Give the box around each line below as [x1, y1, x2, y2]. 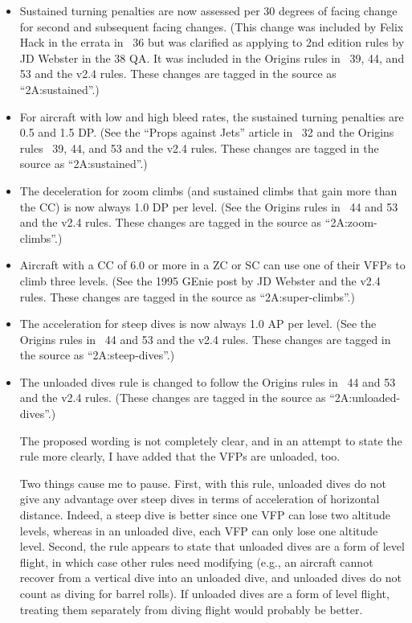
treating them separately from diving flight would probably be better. [19, 600, 363, 617]
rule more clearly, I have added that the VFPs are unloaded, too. [19, 448, 341, 465]
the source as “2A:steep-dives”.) [19, 346, 175, 363]
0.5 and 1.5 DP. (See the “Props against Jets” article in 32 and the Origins [19, 124, 394, 141]
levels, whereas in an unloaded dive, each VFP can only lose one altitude [19, 522, 378, 539]
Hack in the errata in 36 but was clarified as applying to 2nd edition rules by [19, 34, 405, 51]
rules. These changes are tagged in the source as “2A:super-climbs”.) [19, 288, 355, 305]
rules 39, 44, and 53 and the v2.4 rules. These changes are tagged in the [19, 139, 379, 156]
